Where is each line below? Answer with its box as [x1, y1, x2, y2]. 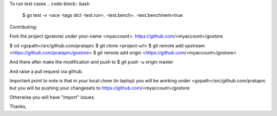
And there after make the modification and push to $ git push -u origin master [9, 59, 174, 65]
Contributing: [9, 23, 37, 30]
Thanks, [9, 103, 27, 109]
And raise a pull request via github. [9, 68, 83, 74]
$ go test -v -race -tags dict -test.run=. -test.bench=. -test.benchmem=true [22, 12, 183, 18]
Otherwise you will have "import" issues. [9, 94, 95, 100]
